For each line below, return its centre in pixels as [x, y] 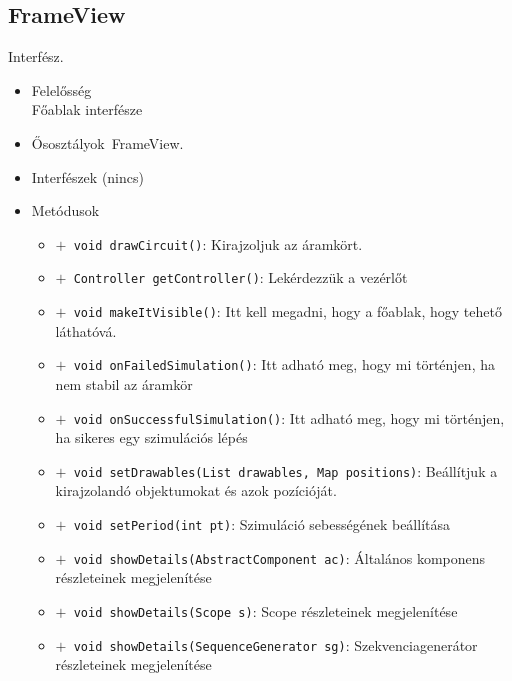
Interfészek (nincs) [87, 176]
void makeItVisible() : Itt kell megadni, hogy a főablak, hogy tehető [287, 311]
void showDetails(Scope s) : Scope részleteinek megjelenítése [265, 610]
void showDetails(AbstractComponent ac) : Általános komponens [279, 557]
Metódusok [65, 210]
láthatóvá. [86, 330]
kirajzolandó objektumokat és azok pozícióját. [196, 490]
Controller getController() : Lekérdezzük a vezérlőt [240, 277]
